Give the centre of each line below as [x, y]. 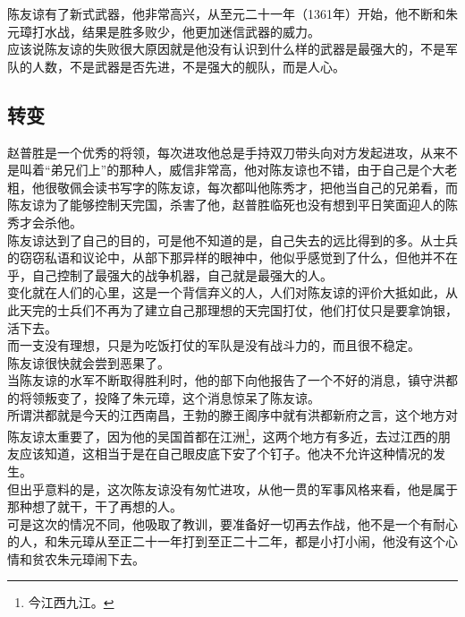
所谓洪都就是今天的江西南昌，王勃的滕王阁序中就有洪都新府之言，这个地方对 [232, 415]
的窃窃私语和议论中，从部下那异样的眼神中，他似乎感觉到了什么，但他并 [220, 257]
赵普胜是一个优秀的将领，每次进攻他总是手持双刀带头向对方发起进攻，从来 [226, 152]
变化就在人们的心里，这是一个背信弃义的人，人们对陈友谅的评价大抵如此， [226, 292]
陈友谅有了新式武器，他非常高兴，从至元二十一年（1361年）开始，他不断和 [226, 13]
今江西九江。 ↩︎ [71, 602]
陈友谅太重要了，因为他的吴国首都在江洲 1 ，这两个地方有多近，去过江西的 [223, 435]
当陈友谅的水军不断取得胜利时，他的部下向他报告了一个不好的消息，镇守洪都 [232, 380]
